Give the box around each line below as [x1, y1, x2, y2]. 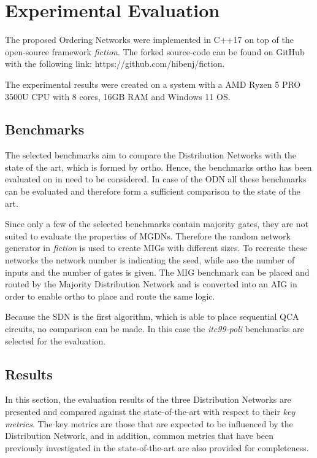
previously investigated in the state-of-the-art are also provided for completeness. [5, 441, 309, 454]
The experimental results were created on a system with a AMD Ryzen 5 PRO [5, 77, 301, 90]
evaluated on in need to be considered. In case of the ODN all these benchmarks [5, 173, 307, 185]
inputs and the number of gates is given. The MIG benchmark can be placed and [5, 265, 310, 278]
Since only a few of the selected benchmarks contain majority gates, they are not [5, 217, 308, 230]
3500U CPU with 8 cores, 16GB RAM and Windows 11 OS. [5, 90, 231, 103]
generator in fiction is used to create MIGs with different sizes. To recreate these [5, 241, 307, 254]
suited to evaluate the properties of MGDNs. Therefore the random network [5, 229, 291, 242]
